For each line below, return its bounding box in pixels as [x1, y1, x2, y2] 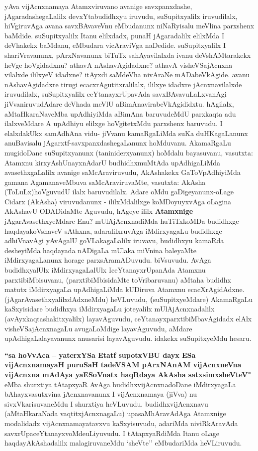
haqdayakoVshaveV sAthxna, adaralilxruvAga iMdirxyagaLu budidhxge [4, 225, 222, 236]
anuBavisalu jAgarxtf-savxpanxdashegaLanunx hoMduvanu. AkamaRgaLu [4, 138, 231, 148]
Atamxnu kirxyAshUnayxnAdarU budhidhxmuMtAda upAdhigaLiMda [4, 157, 221, 167]
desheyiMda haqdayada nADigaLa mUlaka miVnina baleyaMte [4, 245, 196, 255]
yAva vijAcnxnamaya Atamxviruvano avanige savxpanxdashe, [4, 1, 192, 11]
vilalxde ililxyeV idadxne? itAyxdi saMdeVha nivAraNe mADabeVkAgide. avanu [4, 69, 250, 80]
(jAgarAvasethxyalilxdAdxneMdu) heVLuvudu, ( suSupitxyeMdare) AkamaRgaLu [4, 294, 253, 304]
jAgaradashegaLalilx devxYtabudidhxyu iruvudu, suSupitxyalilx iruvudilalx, [4, 10, 238, 21]
